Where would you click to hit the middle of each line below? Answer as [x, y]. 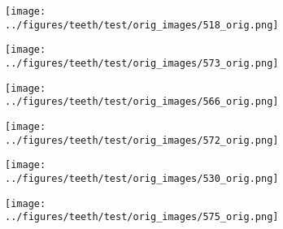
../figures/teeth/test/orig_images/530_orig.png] [142, 178]
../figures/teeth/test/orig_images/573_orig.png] [142, 63]
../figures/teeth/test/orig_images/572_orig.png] [142, 140]
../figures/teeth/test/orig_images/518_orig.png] [142, 25]
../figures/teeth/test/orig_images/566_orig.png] [142, 102]
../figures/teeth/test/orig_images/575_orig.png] [142, 217]
